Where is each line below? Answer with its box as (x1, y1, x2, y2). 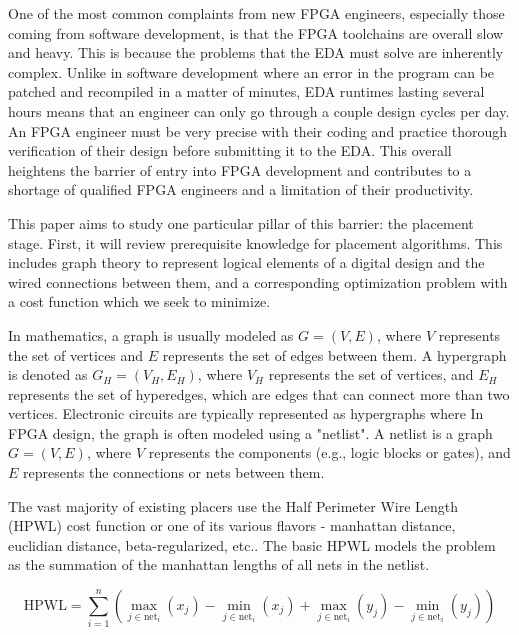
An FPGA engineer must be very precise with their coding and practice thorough (8, 120, 508, 141)
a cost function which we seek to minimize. (8, 291, 271, 312)
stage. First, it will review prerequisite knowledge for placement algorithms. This (8, 232, 503, 253)
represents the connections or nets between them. (23, 462, 325, 483)
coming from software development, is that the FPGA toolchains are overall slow (8, 22, 504, 43)
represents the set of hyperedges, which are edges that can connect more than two (8, 383, 510, 404)
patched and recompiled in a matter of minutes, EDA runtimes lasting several (8, 81, 485, 102)
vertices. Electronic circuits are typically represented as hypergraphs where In (8, 403, 484, 424)
